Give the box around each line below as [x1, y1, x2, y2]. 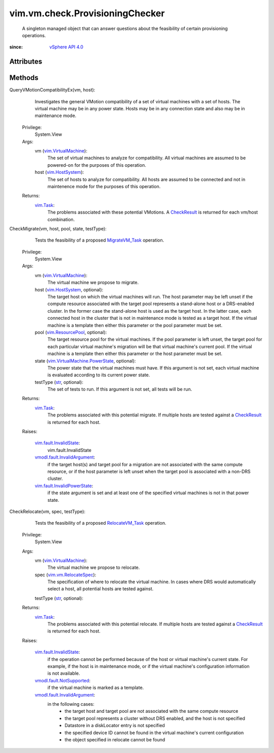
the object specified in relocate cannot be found [64, 736, 165, 742]
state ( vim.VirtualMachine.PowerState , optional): [35, 357, 136, 364]
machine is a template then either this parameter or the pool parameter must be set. [47, 322, 223, 328]
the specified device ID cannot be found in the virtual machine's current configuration [64, 730, 244, 736]
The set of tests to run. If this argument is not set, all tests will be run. [47, 386, 192, 393]
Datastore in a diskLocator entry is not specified [64, 722, 165, 729]
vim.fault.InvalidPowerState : [35, 483, 93, 489]
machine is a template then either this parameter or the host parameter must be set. [47, 351, 223, 357]
